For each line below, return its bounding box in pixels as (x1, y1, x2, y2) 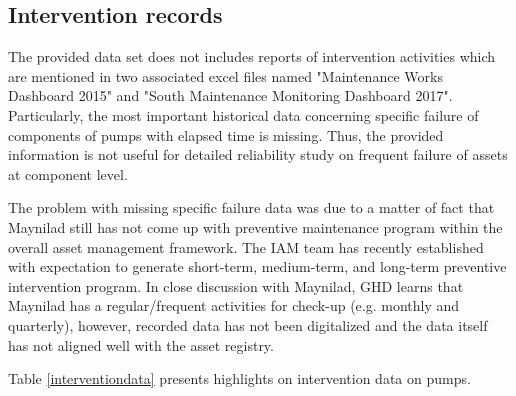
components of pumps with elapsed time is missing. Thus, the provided (8, 124, 444, 145)
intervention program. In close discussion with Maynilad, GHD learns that (8, 275, 464, 296)
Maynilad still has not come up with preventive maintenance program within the (8, 216, 503, 237)
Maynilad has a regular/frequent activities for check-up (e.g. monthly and (8, 295, 460, 316)
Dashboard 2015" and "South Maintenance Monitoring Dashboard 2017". (8, 85, 453, 106)
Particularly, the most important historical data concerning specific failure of (8, 104, 479, 125)
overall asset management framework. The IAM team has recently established (8, 236, 484, 257)
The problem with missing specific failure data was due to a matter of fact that (8, 197, 495, 218)
